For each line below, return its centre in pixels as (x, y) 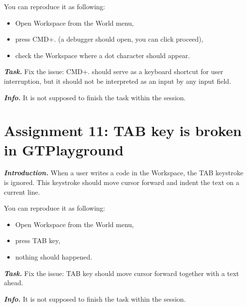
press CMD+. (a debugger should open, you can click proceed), (109, 39)
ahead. (14, 283)
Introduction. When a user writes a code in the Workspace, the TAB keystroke (124, 173)
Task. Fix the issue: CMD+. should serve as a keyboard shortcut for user (114, 71)
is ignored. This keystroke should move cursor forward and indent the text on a (122, 182)
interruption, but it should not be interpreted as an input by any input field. (118, 81)
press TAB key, (38, 240)
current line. (22, 192)
